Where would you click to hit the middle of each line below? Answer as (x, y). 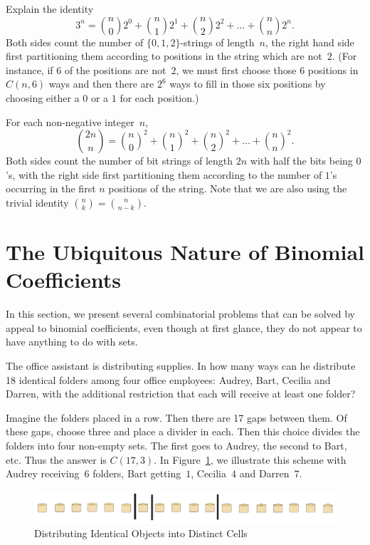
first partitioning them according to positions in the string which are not (164, 56)
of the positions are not (115, 69)
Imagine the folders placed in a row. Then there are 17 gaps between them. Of (176, 417)
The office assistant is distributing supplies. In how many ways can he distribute (181, 366)
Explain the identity (50, 9)
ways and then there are (101, 84)
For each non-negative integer (70, 121)
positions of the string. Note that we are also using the (228, 188)
